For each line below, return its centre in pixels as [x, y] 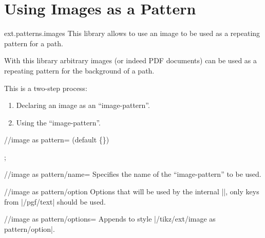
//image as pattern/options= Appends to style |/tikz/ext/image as [110, 219]
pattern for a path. [34, 43]
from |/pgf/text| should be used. [55, 201]
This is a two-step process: [46, 88]
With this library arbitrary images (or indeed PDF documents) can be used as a [131, 60]
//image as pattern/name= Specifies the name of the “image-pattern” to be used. [133, 174]
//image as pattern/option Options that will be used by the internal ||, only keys [132, 191]
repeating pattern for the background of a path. [79, 70]
